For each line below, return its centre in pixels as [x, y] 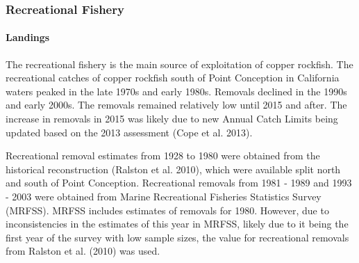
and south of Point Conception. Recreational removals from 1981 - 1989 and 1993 [179, 183]
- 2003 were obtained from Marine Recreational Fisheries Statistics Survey [164, 196]
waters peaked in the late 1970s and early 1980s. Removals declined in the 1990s [176, 91]
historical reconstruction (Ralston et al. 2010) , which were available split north [173, 169]
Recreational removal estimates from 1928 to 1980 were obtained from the [163, 156]
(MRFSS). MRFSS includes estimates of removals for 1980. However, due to [167, 210]
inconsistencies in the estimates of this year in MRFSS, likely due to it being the [177, 224]
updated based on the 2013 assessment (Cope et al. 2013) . [129, 132]
